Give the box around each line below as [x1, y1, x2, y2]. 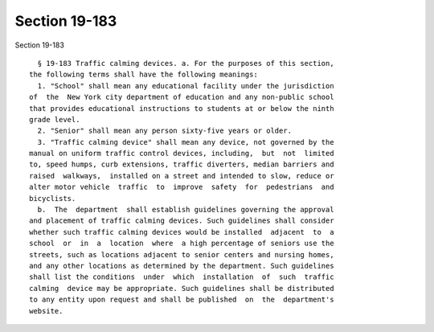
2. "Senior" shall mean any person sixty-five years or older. [37, 126, 293, 136]
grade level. [29, 115, 80, 124]
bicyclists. [29, 194, 76, 203]
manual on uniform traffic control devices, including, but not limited [29, 149, 334, 158]
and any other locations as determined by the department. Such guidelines [29, 261, 334, 270]
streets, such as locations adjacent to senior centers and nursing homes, [29, 250, 334, 259]
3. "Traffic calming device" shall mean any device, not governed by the [37, 137, 334, 146]
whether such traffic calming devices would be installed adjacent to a [29, 227, 334, 236]
